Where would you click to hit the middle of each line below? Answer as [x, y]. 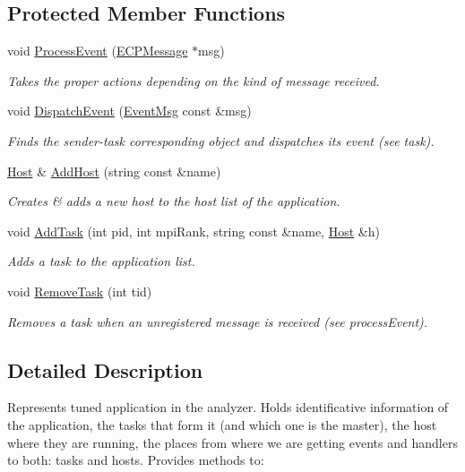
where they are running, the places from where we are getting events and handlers [232, 442]
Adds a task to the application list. [101, 261]
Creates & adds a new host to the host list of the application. [174, 201]
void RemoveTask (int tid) [80, 291]
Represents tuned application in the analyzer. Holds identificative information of [228, 407]
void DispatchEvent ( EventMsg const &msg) [129, 111]
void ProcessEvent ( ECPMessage [98, 51]
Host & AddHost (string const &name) [114, 171]
